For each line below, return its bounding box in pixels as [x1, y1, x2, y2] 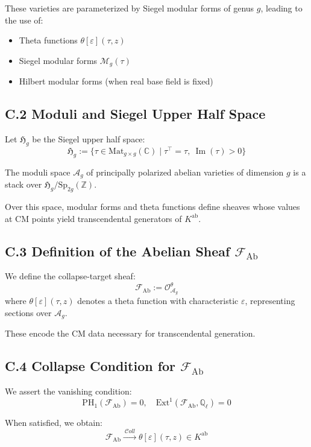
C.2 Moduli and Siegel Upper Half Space [5, 104, 266, 123]
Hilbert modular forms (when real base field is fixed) [19, 75, 213, 87]
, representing [245, 294, 295, 307]
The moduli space [5, 165, 71, 178]
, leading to [260, 2, 303, 14]
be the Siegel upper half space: [32, 133, 145, 145]
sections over [5, 306, 52, 319]
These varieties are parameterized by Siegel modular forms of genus [5, 2, 254, 14]
